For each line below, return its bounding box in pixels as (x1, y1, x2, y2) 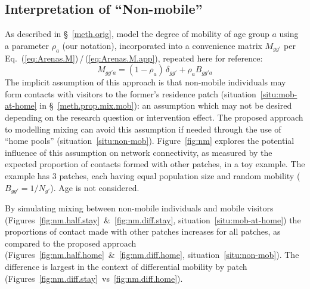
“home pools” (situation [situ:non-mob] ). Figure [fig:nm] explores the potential (5, 134, 294, 147)
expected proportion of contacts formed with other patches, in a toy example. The (5, 158, 305, 170)
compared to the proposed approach (5, 236, 137, 249)
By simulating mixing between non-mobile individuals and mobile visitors (5, 201, 274, 214)
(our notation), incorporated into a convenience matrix (62, 39, 262, 51)
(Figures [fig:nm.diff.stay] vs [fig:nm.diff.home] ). (5, 272, 183, 284)
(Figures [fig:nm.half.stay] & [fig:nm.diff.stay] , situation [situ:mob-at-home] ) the (5, 213, 301, 226)
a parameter (5, 39, 49, 51)
